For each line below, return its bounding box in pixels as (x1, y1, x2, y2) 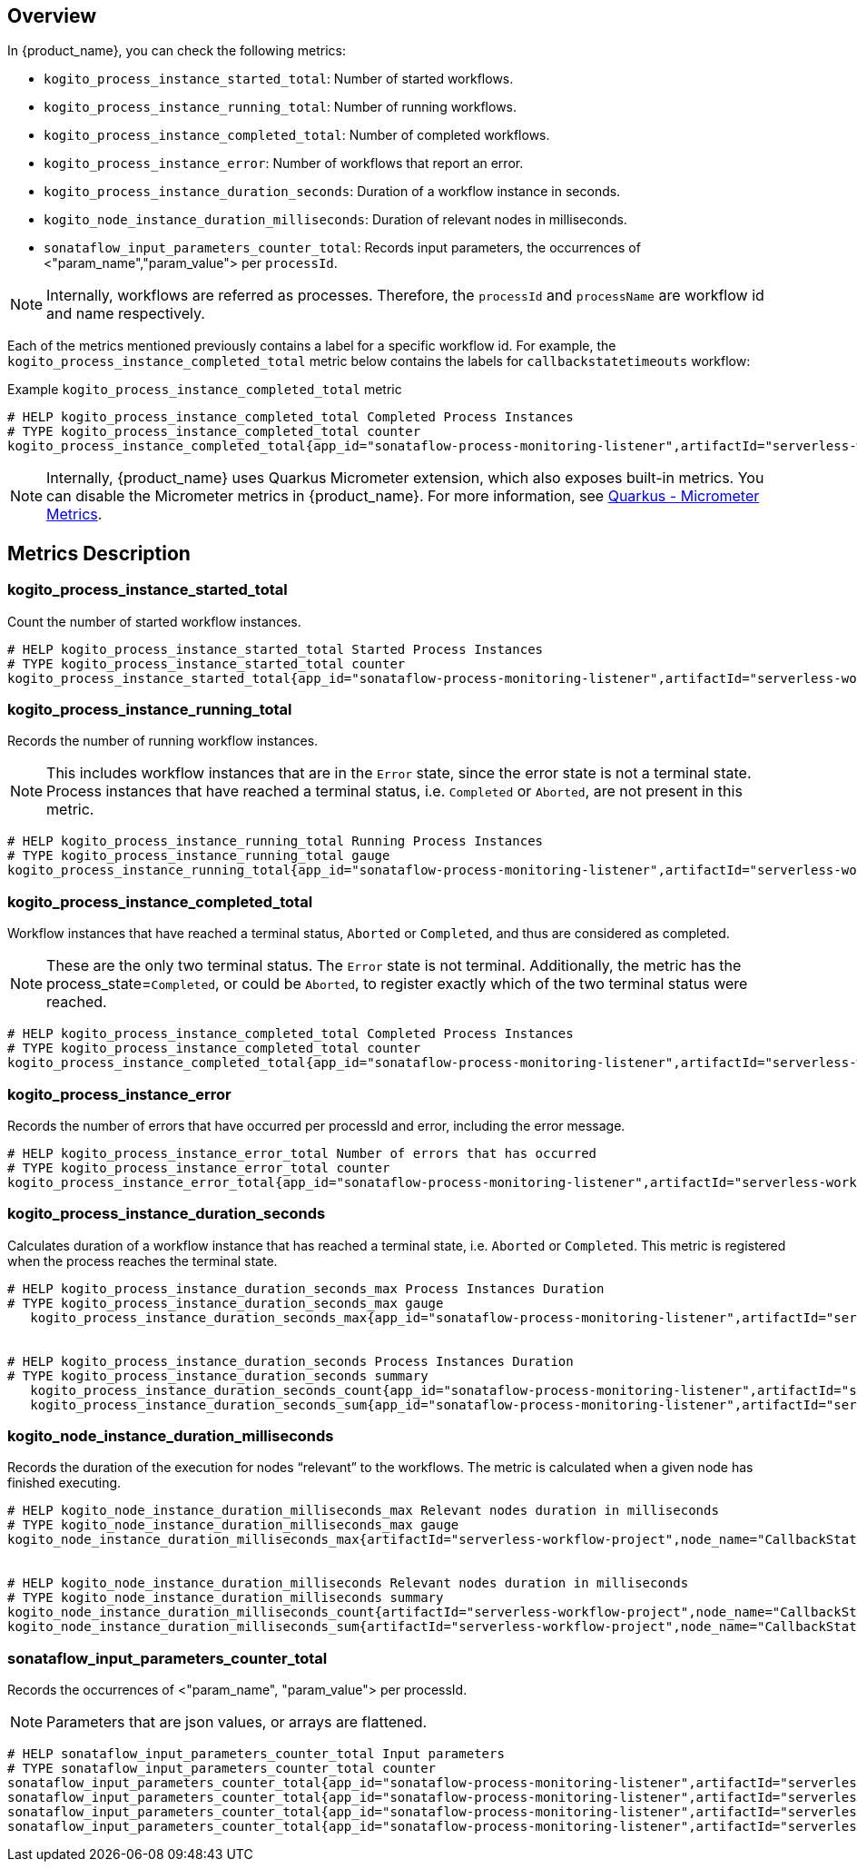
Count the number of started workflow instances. (7, 613, 301, 629)
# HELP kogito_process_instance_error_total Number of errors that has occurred (7, 1145, 597, 1161)
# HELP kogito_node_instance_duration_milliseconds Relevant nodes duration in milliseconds (7, 1576, 689, 1591)
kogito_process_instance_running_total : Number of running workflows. (44, 99, 517, 115)
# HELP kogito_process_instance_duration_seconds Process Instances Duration (7, 1353, 574, 1369)
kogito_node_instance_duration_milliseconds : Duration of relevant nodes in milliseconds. (44, 212, 627, 228)
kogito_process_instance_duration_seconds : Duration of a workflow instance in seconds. (44, 183, 621, 200)
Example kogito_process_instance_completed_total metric (7, 381, 402, 398)
